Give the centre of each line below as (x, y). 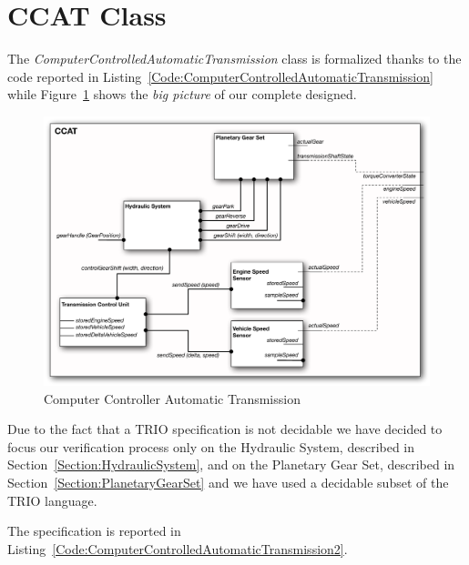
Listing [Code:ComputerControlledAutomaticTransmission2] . (178, 548)
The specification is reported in (94, 531)
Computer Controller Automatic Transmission (172, 398)
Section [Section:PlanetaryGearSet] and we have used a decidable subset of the (228, 482)
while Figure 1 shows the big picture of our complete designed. (182, 94)
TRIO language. (52, 500)
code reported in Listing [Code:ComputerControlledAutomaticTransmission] (220, 76)
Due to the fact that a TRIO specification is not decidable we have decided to (225, 429)
